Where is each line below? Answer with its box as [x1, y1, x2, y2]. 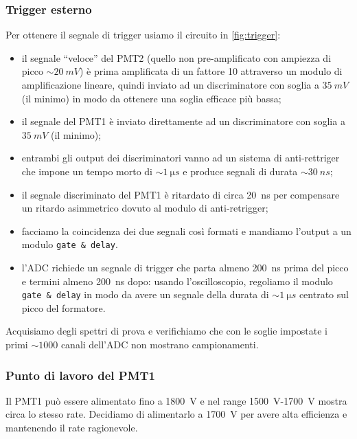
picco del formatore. [21, 300, 106, 315]
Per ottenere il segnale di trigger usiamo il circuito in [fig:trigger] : [5, 27, 281, 42]
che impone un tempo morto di [21, 164, 153, 178]
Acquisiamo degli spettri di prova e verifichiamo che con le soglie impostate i [5, 324, 327, 338]
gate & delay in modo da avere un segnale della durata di [21, 287, 269, 302]
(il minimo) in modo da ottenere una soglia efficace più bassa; [21, 91, 281, 105]
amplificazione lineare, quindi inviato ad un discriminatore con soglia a [21, 78, 319, 91]
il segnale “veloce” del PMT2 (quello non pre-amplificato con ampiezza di [21, 50, 332, 65]
